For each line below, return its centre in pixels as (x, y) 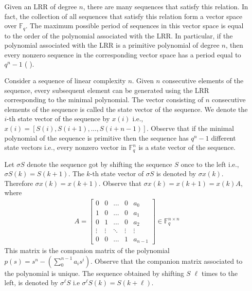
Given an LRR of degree (41, 6)
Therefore (19, 183)
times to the (220, 273)
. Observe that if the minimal (190, 128)
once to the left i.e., (210, 164)
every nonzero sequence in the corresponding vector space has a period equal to (123, 54)
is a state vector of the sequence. (187, 147)
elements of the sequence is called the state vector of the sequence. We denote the (126, 109)
